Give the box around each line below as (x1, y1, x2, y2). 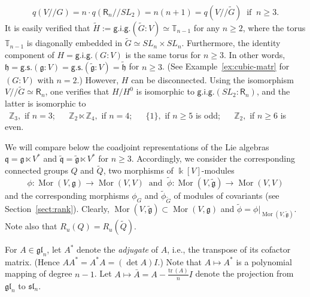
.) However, (77, 73, 119, 86)
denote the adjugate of (76, 243, 158, 256)
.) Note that (157, 255, 202, 268)
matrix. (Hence (5, 255, 60, 268)
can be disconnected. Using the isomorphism (131, 73, 294, 86)
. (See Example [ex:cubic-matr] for (162, 60, 290, 72)
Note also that (5, 220, 57, 232)
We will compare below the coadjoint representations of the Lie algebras (5, 140, 269, 153)
